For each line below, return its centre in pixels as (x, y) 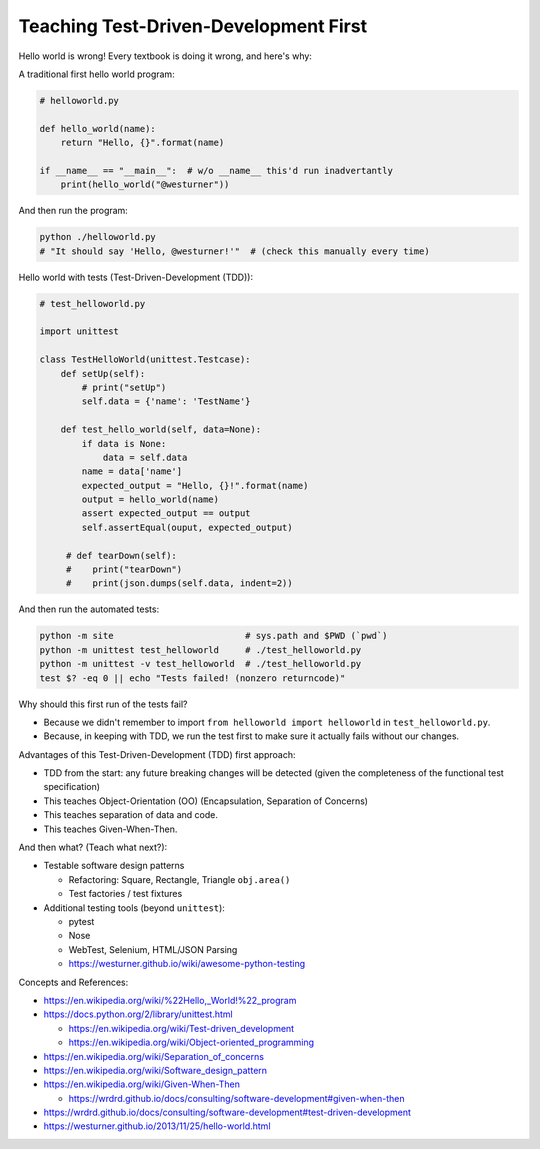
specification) (71, 787)
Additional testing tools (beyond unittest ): (134, 907)
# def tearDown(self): (121, 555)
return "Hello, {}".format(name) (142, 143)
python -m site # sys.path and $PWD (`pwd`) (213, 636)
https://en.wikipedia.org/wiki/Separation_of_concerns (154, 1056)
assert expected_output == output (166, 513)
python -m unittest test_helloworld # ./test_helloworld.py (200, 649)
